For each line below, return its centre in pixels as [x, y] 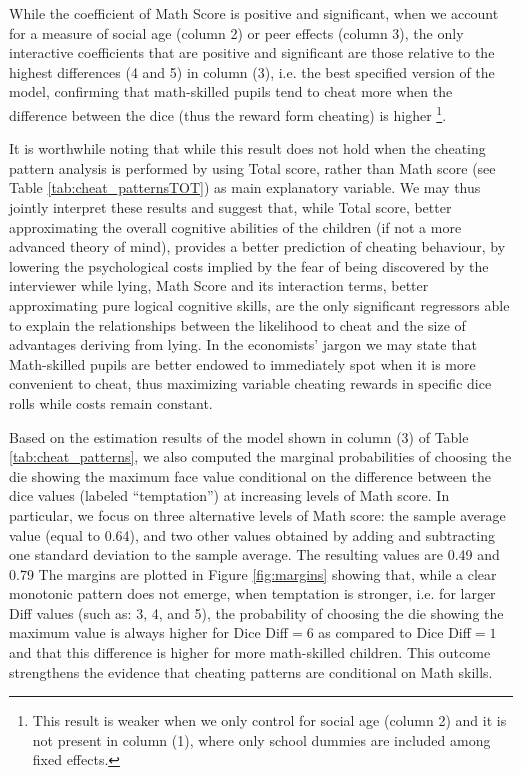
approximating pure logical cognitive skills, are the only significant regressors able [259, 304]
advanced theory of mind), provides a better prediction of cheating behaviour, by [257, 246]
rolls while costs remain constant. [111, 402]
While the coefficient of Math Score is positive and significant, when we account [254, 13]
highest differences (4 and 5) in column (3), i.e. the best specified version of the [252, 71]
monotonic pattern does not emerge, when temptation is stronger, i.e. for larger [252, 593]
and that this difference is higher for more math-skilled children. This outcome [250, 652]
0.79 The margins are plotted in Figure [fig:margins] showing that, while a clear [253, 573]
